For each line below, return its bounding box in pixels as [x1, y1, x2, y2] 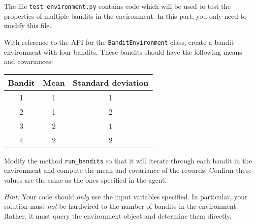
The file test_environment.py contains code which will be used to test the [4, 1, 231, 11]
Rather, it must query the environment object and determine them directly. [4, 210, 232, 221]
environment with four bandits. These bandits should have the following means [4, 46, 242, 57]
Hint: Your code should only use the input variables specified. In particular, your [4, 191, 248, 201]
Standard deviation [72, 76, 149, 88]
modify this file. [4, 20, 52, 31]
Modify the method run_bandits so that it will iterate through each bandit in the [4, 155, 252, 165]
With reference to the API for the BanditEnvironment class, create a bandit [4, 36, 234, 47]
